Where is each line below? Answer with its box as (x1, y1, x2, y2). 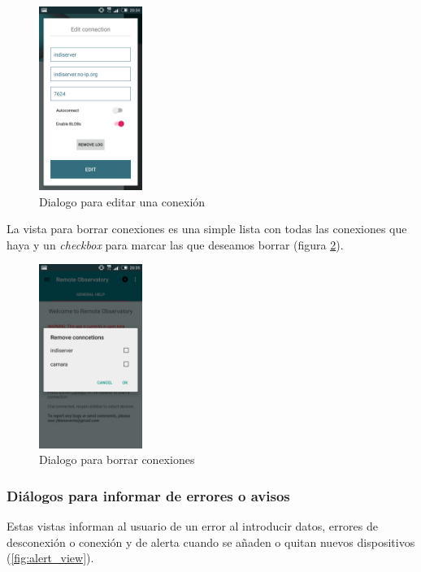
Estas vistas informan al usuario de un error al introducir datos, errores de (7, 518, 378, 534)
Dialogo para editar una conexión (39, 193, 206, 210)
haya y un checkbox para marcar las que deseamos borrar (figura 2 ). (7, 236, 344, 253)
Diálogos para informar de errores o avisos (7, 485, 290, 505)
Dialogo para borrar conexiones (39, 451, 195, 468)
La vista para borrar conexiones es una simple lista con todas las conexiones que (7, 220, 407, 237)
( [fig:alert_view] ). (7, 549, 94, 566)
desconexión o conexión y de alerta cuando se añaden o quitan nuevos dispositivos (7, 533, 415, 550)
